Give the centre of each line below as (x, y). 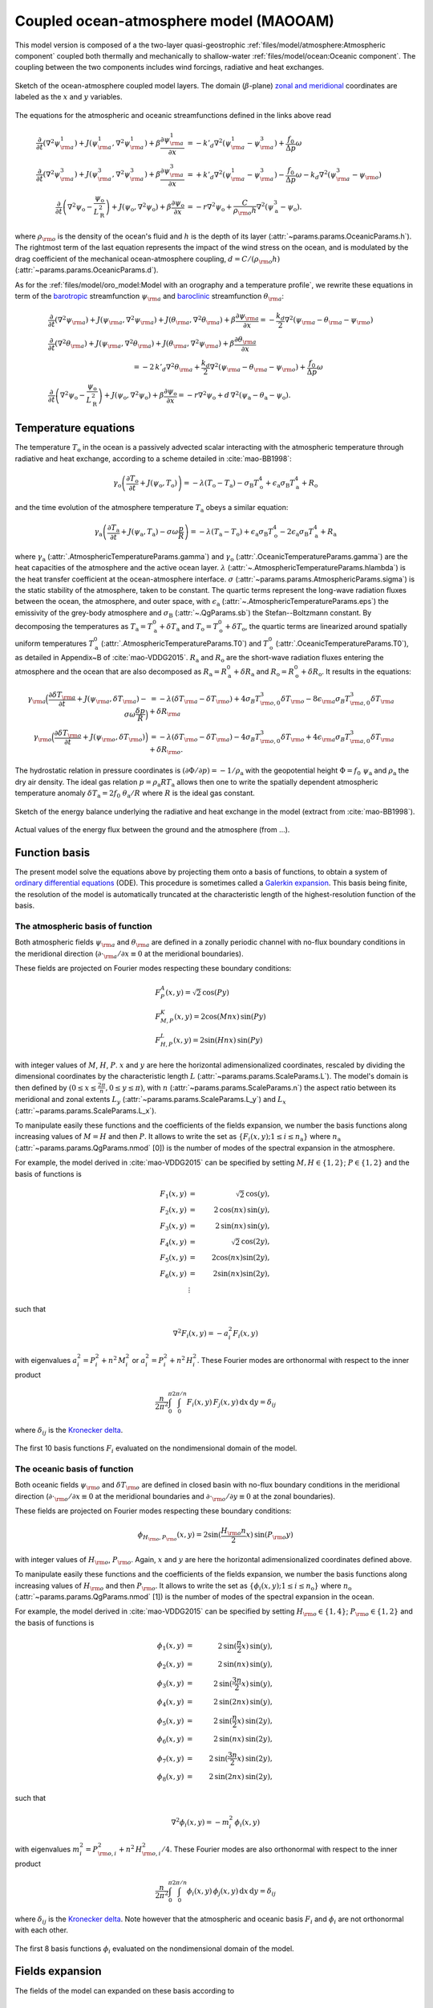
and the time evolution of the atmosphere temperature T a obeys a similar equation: (152, 508)
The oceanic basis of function (74, 1468)
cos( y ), (258, 1194)
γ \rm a (37, 700)
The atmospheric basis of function (83, 926)
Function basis (53, 853)
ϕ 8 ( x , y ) (170, 1777)
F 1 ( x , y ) (174, 1195)
